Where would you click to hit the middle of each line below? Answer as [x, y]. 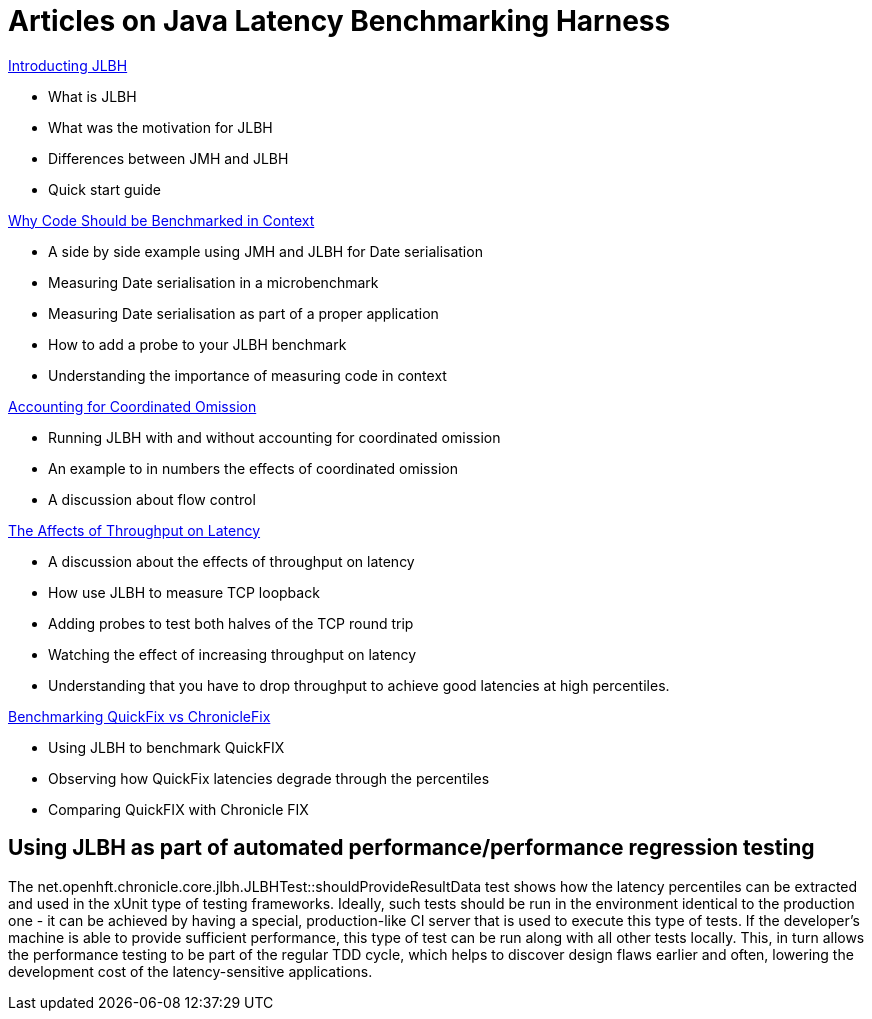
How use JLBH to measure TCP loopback [184, 592]
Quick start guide [104, 189]
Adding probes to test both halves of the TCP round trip [231, 623]
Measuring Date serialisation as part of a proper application [243, 313]
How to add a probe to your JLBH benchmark [197, 344]
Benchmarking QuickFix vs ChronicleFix [139, 716]
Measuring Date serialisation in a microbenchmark [213, 282]
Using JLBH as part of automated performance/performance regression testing [411, 848]
